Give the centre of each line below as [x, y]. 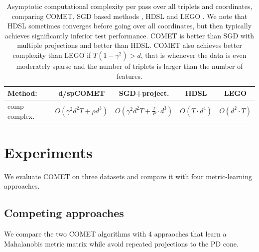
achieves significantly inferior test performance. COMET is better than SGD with [129, 35]
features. [129, 76]
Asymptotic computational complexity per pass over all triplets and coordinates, [129, 6]
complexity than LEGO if [52, 55]
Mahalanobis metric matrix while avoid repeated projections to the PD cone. [121, 243]
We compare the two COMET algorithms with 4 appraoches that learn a [115, 234]
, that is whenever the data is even [194, 55]
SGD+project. [144, 93]
